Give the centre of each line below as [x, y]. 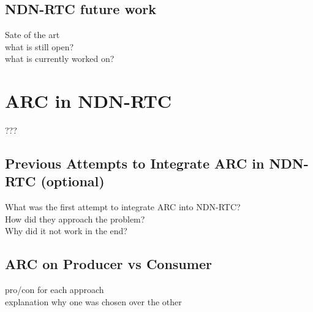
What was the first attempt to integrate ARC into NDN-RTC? [123, 207]
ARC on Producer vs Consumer [108, 264]
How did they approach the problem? [75, 219]
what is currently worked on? [60, 59]
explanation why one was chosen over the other [93, 301]
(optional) [73, 181]
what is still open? [40, 46]
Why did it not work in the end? [66, 231]
